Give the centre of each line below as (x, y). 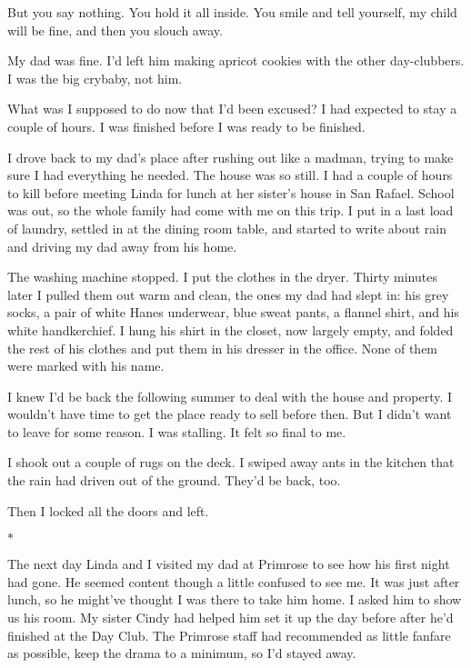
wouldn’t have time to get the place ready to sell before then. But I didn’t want (230, 414)
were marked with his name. (86, 366)
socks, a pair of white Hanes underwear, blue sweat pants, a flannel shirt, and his (233, 312)
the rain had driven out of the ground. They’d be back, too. (174, 480)
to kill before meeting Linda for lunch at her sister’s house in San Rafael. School (231, 192)
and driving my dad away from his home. (122, 246)
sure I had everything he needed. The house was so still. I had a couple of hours (230, 175)
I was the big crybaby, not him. (95, 78)
